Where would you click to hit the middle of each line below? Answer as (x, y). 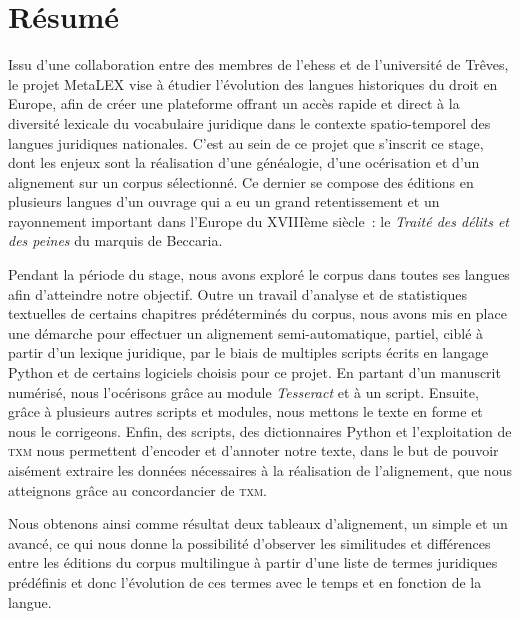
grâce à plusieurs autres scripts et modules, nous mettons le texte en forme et (245, 411)
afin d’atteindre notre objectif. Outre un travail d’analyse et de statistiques (238, 293)
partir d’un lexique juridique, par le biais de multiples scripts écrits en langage (248, 352)
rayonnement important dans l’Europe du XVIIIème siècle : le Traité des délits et (258, 220)
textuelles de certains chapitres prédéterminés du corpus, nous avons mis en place (257, 313)
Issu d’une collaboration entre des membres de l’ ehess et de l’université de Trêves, (258, 64)
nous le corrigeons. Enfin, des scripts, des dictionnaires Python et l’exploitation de (260, 430)
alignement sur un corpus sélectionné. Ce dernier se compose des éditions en (241, 181)
